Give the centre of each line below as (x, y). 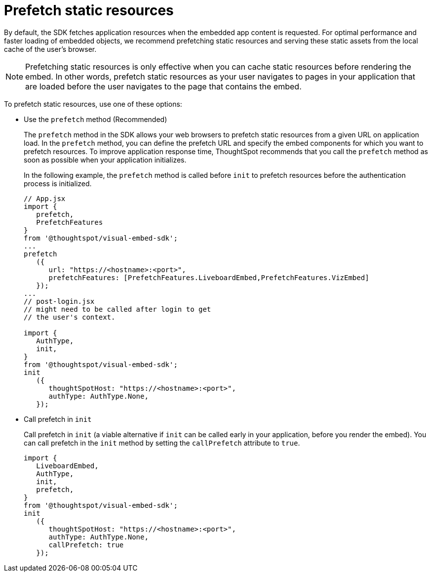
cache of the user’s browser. (50, 49)
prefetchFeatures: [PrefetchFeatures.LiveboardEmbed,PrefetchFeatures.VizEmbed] (209, 277)
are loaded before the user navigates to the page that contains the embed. (163, 86)
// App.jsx (45, 198)
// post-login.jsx (59, 301)
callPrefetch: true (86, 545)
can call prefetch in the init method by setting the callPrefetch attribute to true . (162, 443)
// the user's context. (70, 317)
